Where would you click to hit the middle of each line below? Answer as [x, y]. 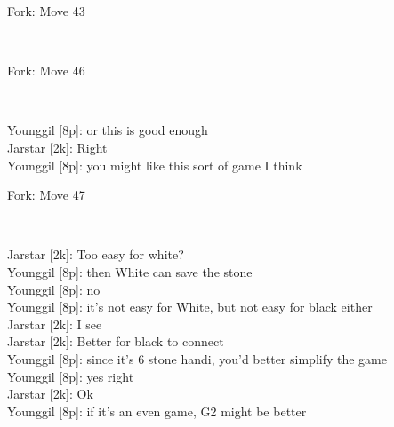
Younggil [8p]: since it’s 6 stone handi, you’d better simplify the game [197, 358]
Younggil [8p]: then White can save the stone [130, 271]
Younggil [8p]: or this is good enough [108, 130]
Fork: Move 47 [46, 195]
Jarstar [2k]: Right [57, 147]
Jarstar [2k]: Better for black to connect [116, 341]
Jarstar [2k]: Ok [50, 394]
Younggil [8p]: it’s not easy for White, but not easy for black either [190, 307]
